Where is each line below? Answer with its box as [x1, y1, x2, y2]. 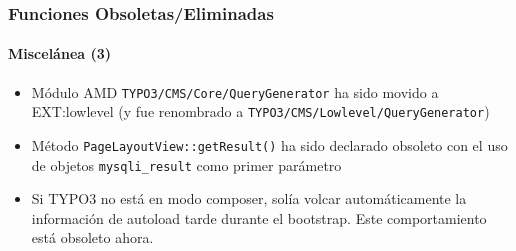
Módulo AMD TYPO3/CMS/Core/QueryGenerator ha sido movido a [31, 81, 439, 102]
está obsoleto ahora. [31, 227, 154, 248]
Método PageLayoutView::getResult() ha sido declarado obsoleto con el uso [31, 134, 508, 155]
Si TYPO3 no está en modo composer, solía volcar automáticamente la [31, 188, 467, 209]
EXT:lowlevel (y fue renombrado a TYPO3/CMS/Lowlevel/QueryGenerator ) [31, 101, 490, 122]
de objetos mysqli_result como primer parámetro [31, 154, 342, 175]
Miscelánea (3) [8, 43, 112, 64]
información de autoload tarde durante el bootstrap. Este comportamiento [31, 207, 487, 228]
